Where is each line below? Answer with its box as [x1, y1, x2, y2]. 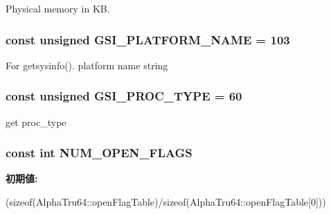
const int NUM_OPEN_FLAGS [6, 144, 193, 161]
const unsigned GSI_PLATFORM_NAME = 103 [6, 30, 290, 48]
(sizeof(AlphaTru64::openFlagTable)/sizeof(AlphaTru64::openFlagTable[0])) [6, 195, 326, 209]
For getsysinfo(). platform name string [6, 57, 168, 72]
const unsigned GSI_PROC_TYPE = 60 [6, 87, 242, 105]
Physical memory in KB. [6, 1, 110, 15]
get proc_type [6, 114, 66, 129]
